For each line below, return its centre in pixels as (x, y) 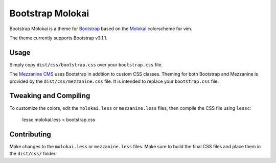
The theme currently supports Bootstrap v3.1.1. (58, 38)
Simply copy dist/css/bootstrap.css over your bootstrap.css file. (86, 64)
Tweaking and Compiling (50, 96)
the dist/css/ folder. (33, 154)
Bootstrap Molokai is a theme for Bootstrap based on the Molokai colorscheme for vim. (101, 29)
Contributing (30, 134)
